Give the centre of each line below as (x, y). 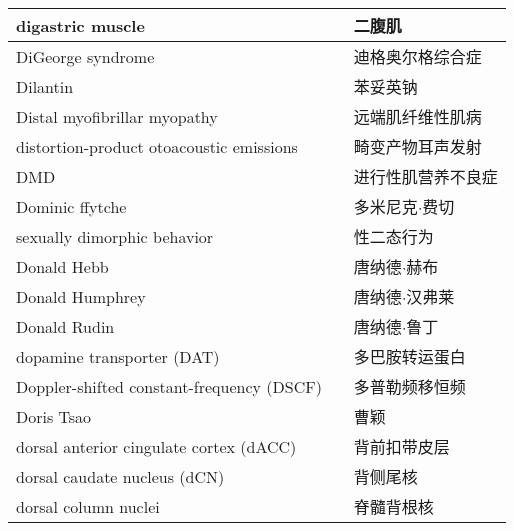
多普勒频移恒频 (409, 386)
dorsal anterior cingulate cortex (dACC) (156, 446)
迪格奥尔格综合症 (417, 56)
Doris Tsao (54, 416)
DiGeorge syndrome (85, 56)
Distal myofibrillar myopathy (117, 116)
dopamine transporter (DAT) (118, 356)
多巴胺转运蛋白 (409, 356)
